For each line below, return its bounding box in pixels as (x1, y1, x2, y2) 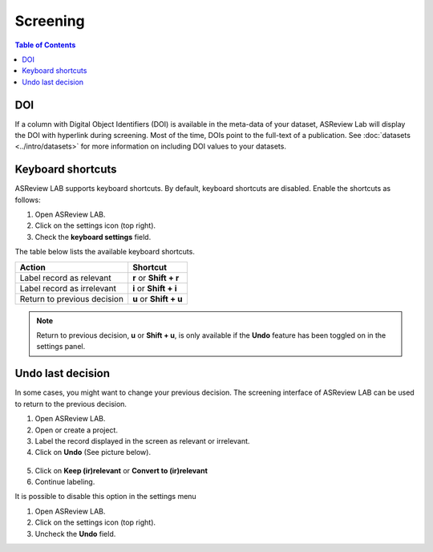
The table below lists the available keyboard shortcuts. (14, 247, 196, 257)
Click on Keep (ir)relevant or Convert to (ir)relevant (34, 465, 208, 475)
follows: (14, 195, 41, 205)
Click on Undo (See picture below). (34, 448, 152, 457)
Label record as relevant (19, 272, 111, 283)
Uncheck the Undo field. (34, 529, 116, 538)
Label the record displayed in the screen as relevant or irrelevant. (34, 436, 250, 445)
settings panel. (36, 342, 86, 351)
